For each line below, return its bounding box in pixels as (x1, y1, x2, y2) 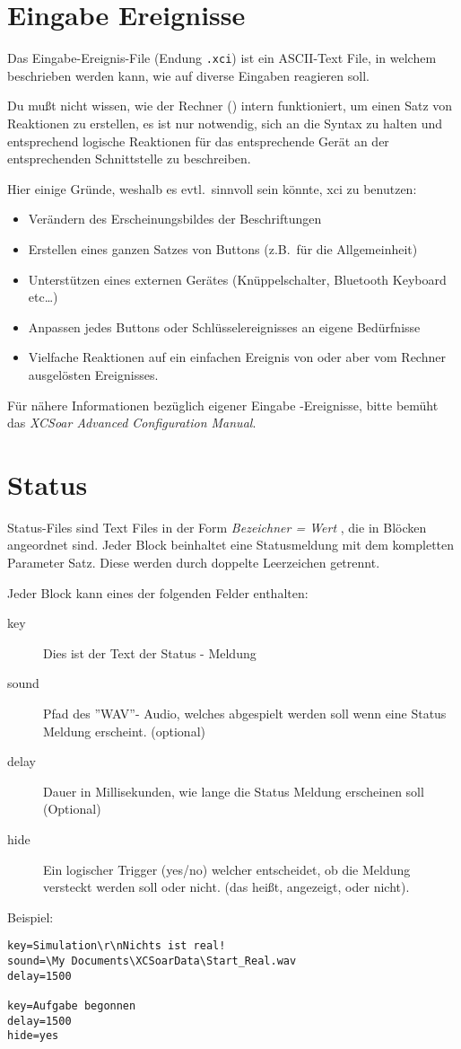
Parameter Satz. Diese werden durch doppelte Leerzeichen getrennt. (7, 553, 380, 571)
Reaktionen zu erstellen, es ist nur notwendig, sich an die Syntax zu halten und (7, 113, 443, 132)
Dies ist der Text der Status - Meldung (43, 643, 257, 662)
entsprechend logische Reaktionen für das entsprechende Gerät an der (7, 131, 389, 150)
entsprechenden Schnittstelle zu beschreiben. (7, 149, 251, 168)
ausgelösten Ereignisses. (28, 365, 159, 383)
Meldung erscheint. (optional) (43, 721, 205, 740)
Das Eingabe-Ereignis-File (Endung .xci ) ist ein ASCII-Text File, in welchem (7, 48, 437, 67)
